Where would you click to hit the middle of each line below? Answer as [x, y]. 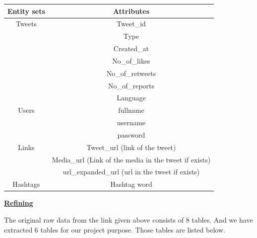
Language [131, 98]
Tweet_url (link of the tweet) [131, 147]
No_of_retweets [131, 73]
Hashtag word [131, 184]
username [131, 122]
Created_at [131, 48]
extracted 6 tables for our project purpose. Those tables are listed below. [115, 229]
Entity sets [26, 11]
